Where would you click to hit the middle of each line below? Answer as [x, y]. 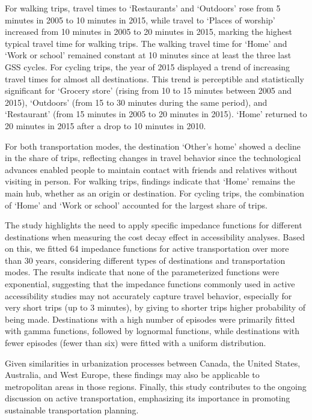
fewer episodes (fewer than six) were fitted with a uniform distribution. [136, 343]
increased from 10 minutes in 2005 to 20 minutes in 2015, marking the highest [148, 32]
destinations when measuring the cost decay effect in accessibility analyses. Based [155, 236]
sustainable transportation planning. [72, 410]
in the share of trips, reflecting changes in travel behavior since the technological [153, 158]
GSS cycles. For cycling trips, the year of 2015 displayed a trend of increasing [148, 66]
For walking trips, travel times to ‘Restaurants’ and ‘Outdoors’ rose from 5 [143, 8]
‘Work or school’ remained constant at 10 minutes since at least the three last [148, 55]
